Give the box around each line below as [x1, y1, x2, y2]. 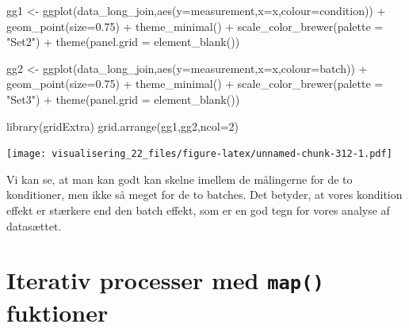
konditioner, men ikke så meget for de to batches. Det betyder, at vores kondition [6, 186, 403, 203]
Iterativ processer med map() [6, 264, 324, 296]
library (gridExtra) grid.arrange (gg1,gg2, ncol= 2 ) [6, 117, 239, 134]
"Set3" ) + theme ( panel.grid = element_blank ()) [6, 90, 240, 107]
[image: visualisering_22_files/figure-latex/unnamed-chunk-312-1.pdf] [6, 148, 392, 160]
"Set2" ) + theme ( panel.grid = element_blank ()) [6, 33, 240, 50]
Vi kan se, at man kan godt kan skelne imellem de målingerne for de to [6, 170, 353, 187]
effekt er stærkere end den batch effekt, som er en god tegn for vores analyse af [6, 202, 390, 218]
